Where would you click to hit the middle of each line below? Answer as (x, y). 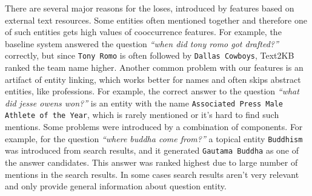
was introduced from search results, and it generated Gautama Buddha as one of (152, 150)
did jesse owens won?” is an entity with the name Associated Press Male (144, 103)
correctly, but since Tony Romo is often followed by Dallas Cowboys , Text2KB (150, 55)
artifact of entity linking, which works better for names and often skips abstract (153, 79)
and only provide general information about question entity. (116, 186)
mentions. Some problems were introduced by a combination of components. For (154, 127)
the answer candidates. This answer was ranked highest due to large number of (151, 162)
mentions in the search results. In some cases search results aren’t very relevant (152, 174)
